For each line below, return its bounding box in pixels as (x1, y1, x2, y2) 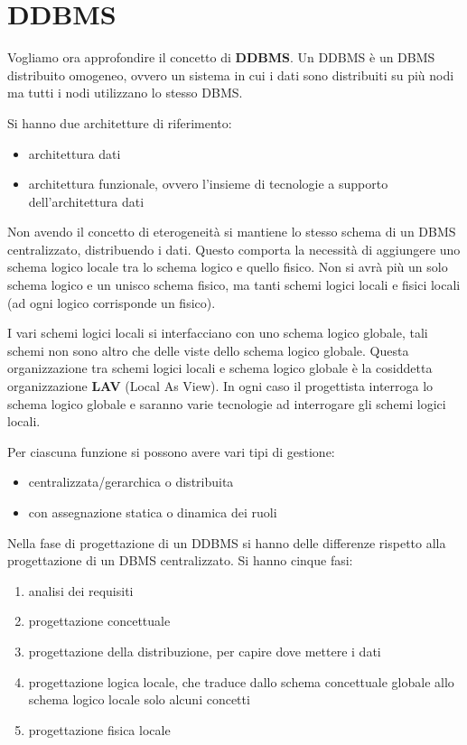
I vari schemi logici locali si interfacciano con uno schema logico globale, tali (7, 323, 428, 342)
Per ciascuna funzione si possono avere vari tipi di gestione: (7, 442, 335, 461)
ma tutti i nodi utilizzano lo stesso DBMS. (7, 83, 243, 102)
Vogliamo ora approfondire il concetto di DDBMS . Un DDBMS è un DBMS (7, 48, 435, 67)
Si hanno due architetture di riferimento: (7, 113, 232, 132)
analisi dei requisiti (28, 581, 134, 600)
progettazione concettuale (28, 611, 171, 630)
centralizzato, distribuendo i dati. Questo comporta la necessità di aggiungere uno (7, 239, 461, 258)
